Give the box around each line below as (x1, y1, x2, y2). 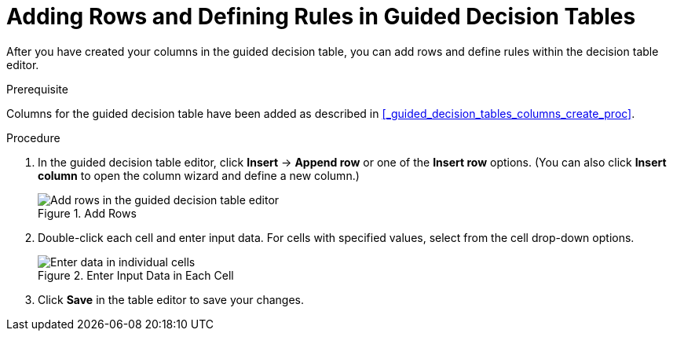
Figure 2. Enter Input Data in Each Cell (38, 268, 234, 282)
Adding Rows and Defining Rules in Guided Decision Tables (6, 3, 636, 30)
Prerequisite (6, 82, 68, 96)
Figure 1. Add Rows (38, 206, 137, 220)
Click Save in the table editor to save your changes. (38, 292, 304, 306)
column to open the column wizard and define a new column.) (38, 168, 360, 182)
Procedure (6, 130, 60, 145)
